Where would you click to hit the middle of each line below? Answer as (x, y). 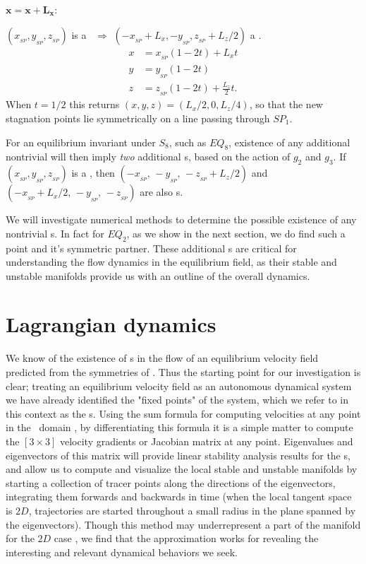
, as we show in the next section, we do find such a (236, 233)
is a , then (93, 173)
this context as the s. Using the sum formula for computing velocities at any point (183, 413)
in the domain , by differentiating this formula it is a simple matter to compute (179, 427)
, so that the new (286, 104)
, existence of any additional (289, 142)
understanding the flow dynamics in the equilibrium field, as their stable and (171, 262)
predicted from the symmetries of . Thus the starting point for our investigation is (183, 372)
